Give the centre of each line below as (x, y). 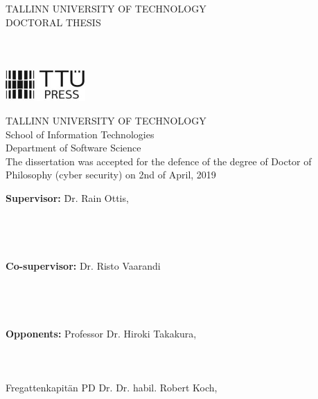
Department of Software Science (73, 148)
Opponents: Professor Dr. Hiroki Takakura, (101, 333)
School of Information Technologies (80, 134)
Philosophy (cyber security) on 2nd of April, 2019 (111, 175)
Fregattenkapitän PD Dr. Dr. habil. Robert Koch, (112, 388)
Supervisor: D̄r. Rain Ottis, (67, 197)
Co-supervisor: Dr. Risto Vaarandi (83, 265)
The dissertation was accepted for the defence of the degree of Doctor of (159, 161)
